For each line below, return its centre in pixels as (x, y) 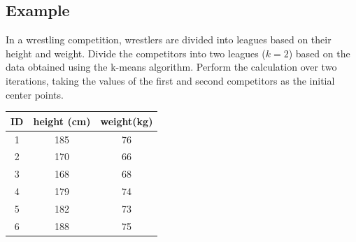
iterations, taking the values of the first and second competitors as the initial (170, 80)
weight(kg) (127, 121)
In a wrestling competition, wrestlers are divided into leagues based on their (169, 40)
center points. (35, 94)
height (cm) (62, 121)
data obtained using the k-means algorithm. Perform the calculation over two (171, 67)
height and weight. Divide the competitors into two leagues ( (136, 53)
